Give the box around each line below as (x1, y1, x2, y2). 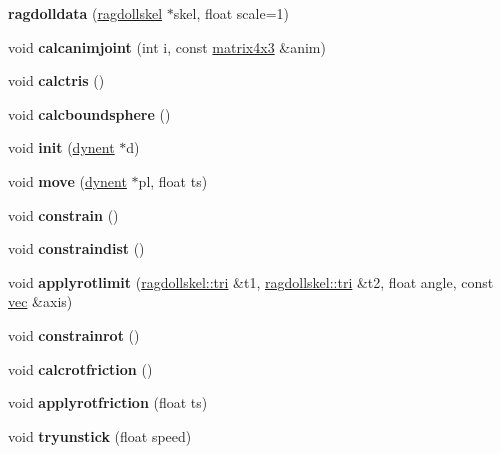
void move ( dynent (8, 170, 127, 191)
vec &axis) (8, 291, 73, 312)
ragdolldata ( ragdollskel (8, 3, 163, 23)
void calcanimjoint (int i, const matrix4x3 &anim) (8, 36, 326, 57)
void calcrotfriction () (8, 358, 153, 379)
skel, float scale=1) (173, 3, 290, 23)
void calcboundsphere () (8, 103, 171, 124)
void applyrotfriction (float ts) (8, 392, 208, 413)
